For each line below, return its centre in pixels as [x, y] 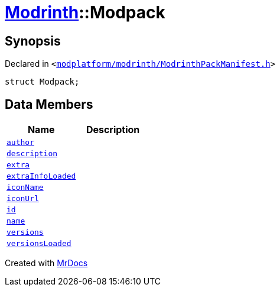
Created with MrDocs [46, 263]
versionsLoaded [39, 244]
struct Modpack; [42, 82]
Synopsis [33, 41]
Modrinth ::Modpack [85, 12]
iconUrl [23, 199]
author [20, 143]
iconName [25, 187]
